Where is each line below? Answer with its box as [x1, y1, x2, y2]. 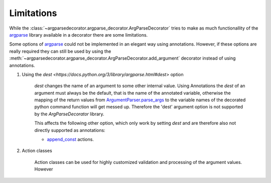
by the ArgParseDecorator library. [34, 111, 105, 117]
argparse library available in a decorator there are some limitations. [9, 32, 148, 38]
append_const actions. [47, 136, 94, 142]
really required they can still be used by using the [9, 48, 111, 54]
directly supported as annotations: [34, 127, 105, 133]
